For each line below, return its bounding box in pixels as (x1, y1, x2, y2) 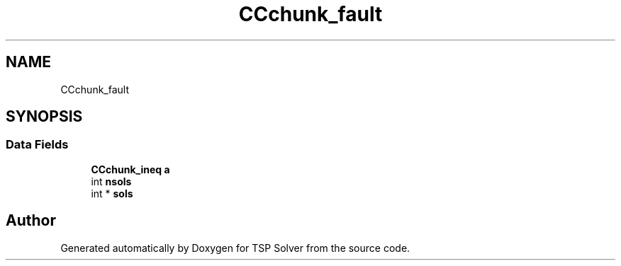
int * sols (91, 187, 133, 199)
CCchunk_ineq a (91, 163, 170, 175)
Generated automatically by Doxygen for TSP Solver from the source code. (60, 241, 410, 254)
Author (6, 212, 56, 230)
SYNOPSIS (6, 108, 83, 126)
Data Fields (6, 137, 69, 152)
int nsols (91, 175, 132, 187)
